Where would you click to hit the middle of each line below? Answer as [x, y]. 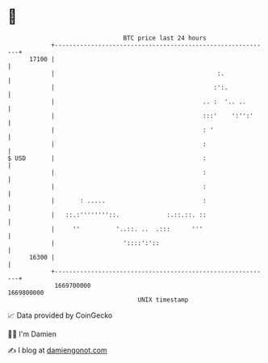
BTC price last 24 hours [165, 38]
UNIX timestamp [163, 300]
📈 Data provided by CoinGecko [60, 315]
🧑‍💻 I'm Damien [32, 334]
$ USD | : [107, 158]
